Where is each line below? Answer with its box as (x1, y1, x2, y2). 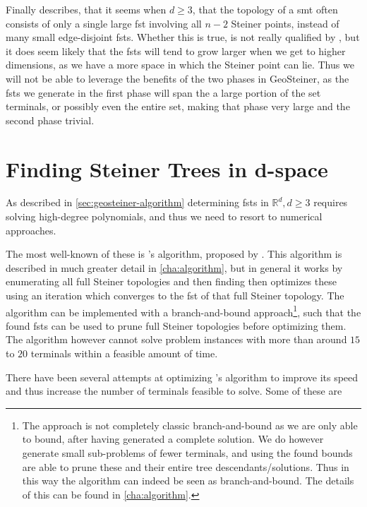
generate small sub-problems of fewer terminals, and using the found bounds (22, 446, 353, 460)
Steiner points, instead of (231, 16, 339, 30)
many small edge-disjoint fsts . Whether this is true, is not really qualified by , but (6, 30, 360, 44)
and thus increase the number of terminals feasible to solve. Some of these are (6, 383, 342, 398)
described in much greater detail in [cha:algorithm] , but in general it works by (6, 260, 343, 275)
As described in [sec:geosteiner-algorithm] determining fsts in (6, 195, 269, 210)
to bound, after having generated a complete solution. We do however (22, 431, 324, 446)
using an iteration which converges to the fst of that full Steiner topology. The (6, 288, 344, 303)
